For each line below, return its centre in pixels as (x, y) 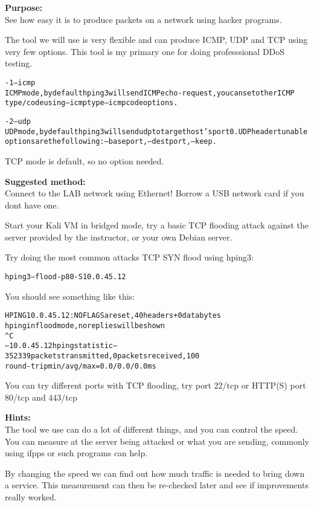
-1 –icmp (20, 82)
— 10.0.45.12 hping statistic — (61, 346)
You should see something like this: (70, 296)
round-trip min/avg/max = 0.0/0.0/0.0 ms (81, 366)
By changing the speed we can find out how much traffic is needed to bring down (155, 473)
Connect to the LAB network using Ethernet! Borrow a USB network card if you (155, 193)
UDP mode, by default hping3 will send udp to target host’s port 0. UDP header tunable (156, 131)
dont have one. (32, 205)
